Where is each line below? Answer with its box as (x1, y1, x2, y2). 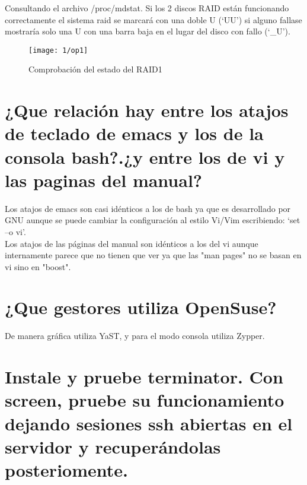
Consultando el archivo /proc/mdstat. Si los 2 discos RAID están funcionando (5, 2, 289, 14)
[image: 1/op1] (28, 46, 88, 55)
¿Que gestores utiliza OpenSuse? (5, 295, 277, 319)
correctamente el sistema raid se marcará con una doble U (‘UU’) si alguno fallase (5, 13, 302, 26)
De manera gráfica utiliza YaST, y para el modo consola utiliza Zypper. (5, 329, 265, 342)
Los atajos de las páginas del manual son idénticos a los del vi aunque (5, 237, 258, 249)
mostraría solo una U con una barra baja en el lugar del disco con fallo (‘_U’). (5, 25, 290, 37)
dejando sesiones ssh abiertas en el (5, 411, 293, 435)
